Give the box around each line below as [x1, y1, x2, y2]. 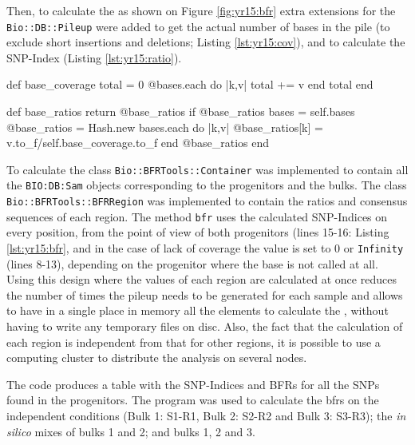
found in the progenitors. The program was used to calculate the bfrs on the [6, 391, 379, 408]
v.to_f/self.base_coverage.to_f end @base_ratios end [6, 134, 269, 151]
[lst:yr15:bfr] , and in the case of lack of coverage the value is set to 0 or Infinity [6, 240, 404, 256]
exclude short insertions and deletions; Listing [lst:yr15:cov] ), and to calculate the [6, 34, 405, 50]
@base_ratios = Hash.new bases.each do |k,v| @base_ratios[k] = [6, 118, 323, 135]
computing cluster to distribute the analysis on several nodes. [6, 349, 307, 366]
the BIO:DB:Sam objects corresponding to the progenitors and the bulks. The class [6, 177, 407, 193]
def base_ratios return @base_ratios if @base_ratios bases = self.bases [6, 103, 355, 120]
